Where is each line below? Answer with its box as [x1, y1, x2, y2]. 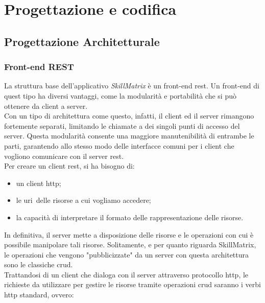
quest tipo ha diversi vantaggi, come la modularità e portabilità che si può [4, 90, 236, 101]
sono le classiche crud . [4, 259, 73, 270]
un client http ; [16, 177, 61, 188]
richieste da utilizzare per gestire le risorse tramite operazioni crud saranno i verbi [4, 279, 261, 290]
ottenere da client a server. [4, 100, 88, 111]
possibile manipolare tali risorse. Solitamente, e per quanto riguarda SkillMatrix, [4, 239, 256, 250]
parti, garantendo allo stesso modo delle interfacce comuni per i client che [4, 140, 234, 151]
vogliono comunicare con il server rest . [4, 150, 124, 161]
